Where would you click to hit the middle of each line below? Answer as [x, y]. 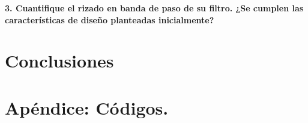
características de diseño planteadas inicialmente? [110, 19]
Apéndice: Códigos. [87, 107]
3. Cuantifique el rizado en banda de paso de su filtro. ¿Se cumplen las [154, 8]
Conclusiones [59, 61]
